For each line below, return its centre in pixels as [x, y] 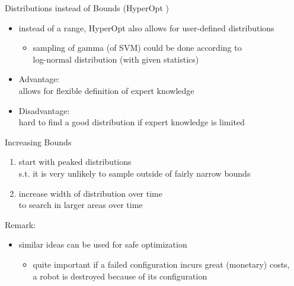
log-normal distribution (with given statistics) [116, 59]
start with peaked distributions [75, 162]
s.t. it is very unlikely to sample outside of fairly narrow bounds [135, 173]
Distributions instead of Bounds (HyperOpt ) [87, 8]
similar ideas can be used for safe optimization [103, 244]
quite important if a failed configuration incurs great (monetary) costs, [161, 264]
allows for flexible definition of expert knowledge [106, 90]
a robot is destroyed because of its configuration [120, 276]
